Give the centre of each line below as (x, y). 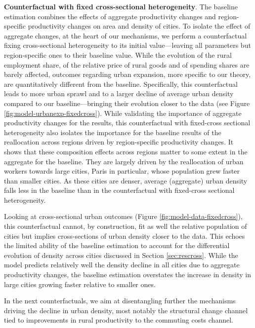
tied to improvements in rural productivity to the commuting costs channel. (119, 320)
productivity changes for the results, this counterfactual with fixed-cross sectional (127, 123)
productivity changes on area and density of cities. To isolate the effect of (139, 26)
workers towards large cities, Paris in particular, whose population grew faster (122, 171)
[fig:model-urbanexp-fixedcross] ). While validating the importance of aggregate (123, 113)
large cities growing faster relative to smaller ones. (80, 284)
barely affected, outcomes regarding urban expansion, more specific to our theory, (127, 74)
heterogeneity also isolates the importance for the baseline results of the (113, 132)
